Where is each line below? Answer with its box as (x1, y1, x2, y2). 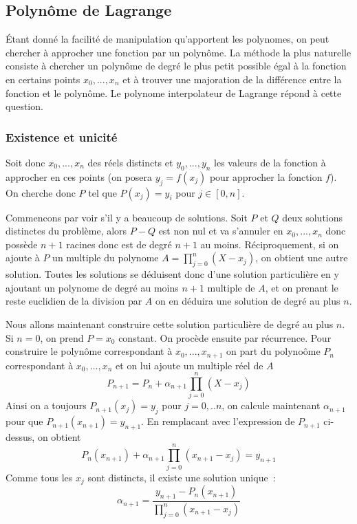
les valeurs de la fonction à (214, 155, 326, 169)
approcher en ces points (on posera (6, 169, 153, 184)
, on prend (40, 330, 84, 345)
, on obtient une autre (255, 250, 348, 265)
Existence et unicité (6, 128, 118, 145)
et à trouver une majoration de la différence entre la (122, 72, 342, 86)
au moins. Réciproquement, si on (200, 237, 339, 251)
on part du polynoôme (226, 344, 321, 358)
